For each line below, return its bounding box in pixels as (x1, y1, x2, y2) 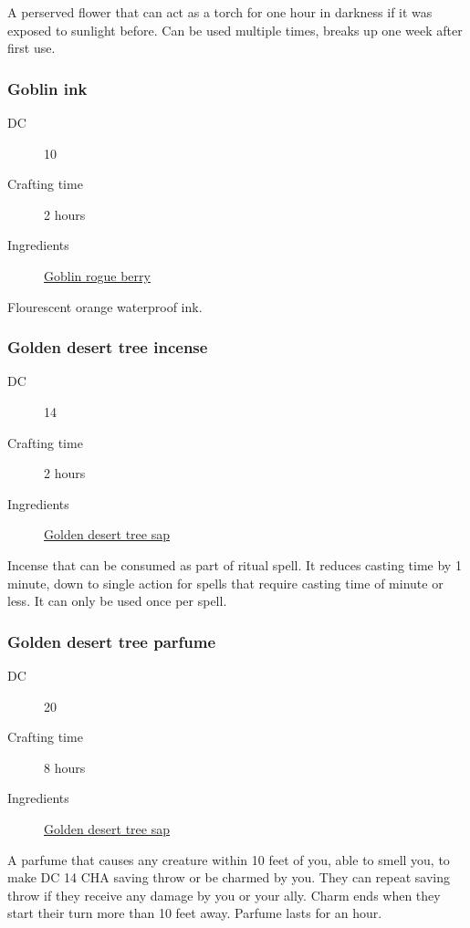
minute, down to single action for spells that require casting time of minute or (7, 573, 444, 592)
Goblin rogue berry (44, 266, 151, 285)
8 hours (44, 757, 86, 777)
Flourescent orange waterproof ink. (7, 297, 203, 316)
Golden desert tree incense (7, 336, 208, 359)
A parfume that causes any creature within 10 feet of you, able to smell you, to (7, 850, 450, 869)
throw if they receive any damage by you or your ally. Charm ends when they (7, 885, 441, 904)
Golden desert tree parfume (7, 630, 216, 652)
